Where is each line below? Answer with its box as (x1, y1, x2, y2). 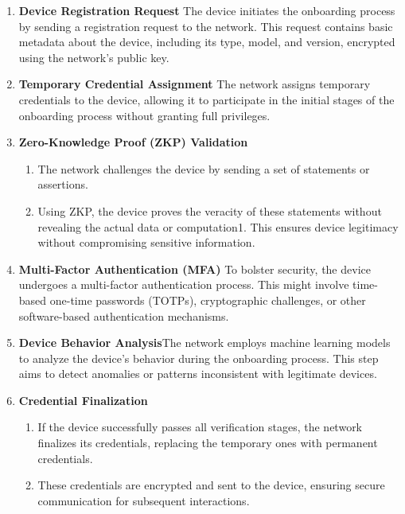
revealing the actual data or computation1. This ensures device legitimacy (37, 218, 399, 235)
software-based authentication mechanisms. (18, 307, 229, 324)
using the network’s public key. (18, 49, 169, 65)
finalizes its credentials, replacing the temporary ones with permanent (37, 434, 378, 451)
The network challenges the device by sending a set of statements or (37, 160, 370, 177)
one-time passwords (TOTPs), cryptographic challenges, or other (49, 291, 366, 308)
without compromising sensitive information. (37, 234, 255, 251)
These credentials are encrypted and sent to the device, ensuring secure (37, 477, 385, 493)
